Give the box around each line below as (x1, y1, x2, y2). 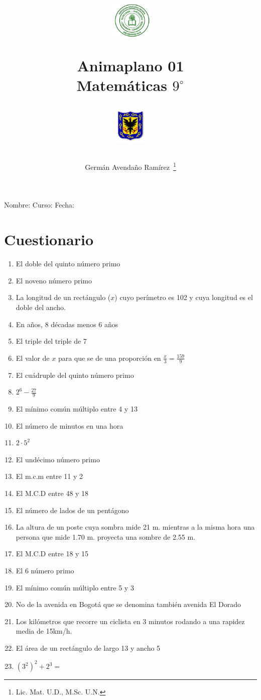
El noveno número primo (16, 275, 92, 285)
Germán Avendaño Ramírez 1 (85, 160, 176, 172)
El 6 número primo (16, 565, 74, 575)
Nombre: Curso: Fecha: (4, 199, 74, 210)
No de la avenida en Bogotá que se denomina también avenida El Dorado (16, 599, 241, 610)
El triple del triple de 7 (16, 336, 87, 346)
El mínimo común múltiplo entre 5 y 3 (16, 582, 134, 592)
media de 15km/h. (16, 626, 72, 636)
